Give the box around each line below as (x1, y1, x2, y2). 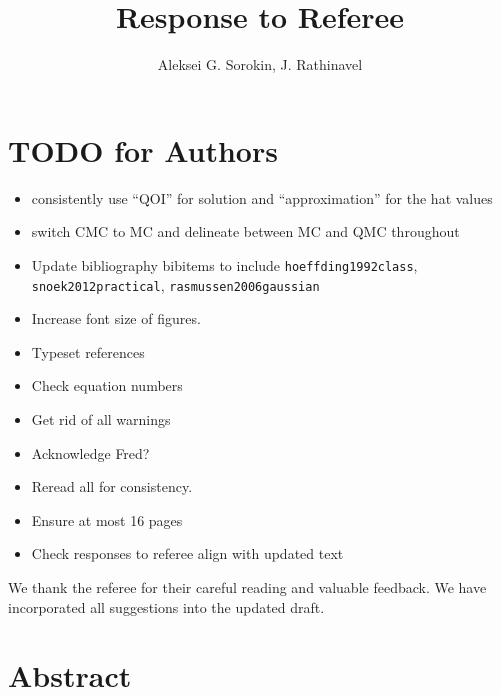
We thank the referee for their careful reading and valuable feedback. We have (8, 576, 487, 597)
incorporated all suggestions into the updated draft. (8, 596, 325, 617)
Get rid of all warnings (31, 408, 171, 429)
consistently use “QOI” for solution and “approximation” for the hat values (31, 187, 493, 208)
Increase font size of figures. (31, 308, 201, 329)
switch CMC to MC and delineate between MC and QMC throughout (31, 221, 460, 242)
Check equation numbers (31, 375, 183, 396)
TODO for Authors (8, 129, 278, 170)
